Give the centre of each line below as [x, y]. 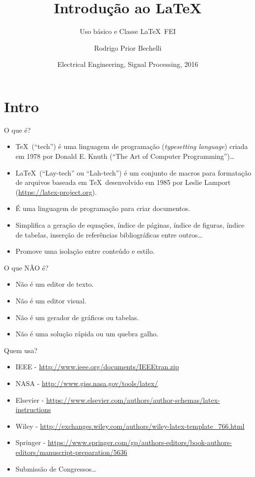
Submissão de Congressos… [56, 468]
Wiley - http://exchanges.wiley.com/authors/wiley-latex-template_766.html [130, 426]
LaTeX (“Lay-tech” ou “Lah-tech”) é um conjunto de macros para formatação [133, 172]
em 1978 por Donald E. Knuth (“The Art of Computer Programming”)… [125, 156]
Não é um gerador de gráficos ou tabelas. [77, 317]
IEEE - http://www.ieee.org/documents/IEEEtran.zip [97, 367]
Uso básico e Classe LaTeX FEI [128, 31]
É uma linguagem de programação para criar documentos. [103, 208]
